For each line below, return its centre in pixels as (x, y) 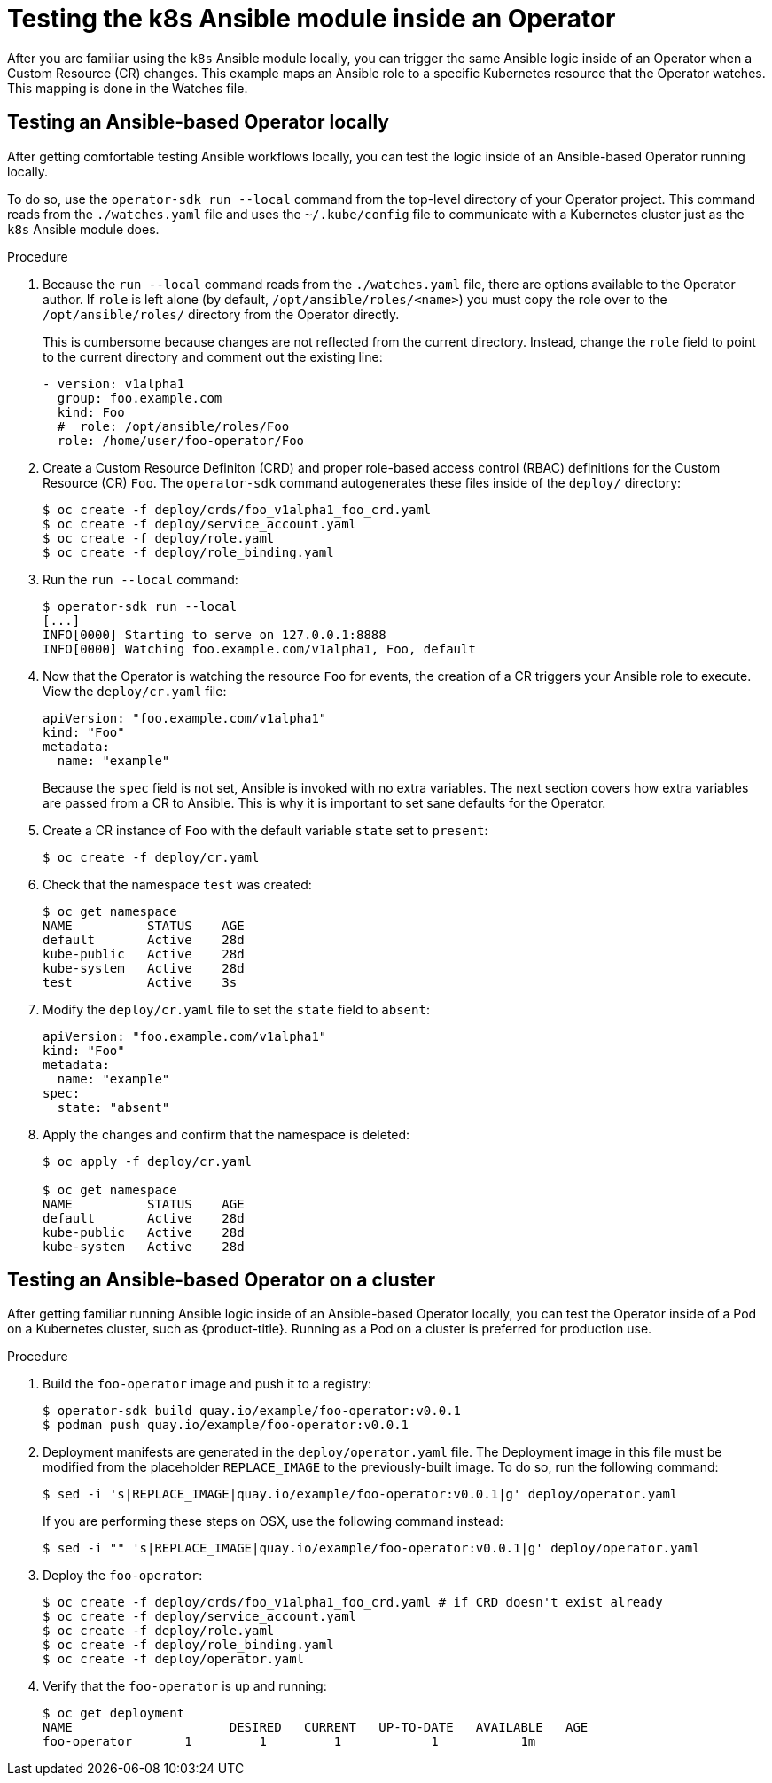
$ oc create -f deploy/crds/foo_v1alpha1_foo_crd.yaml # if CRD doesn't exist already (353, 1603)
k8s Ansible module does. (83, 229)
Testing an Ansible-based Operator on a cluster (221, 1280)
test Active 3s (140, 982)
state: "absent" (113, 1107)
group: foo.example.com (140, 398)
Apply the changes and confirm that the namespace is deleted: (226, 1134)
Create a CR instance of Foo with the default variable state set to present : (265, 830)
